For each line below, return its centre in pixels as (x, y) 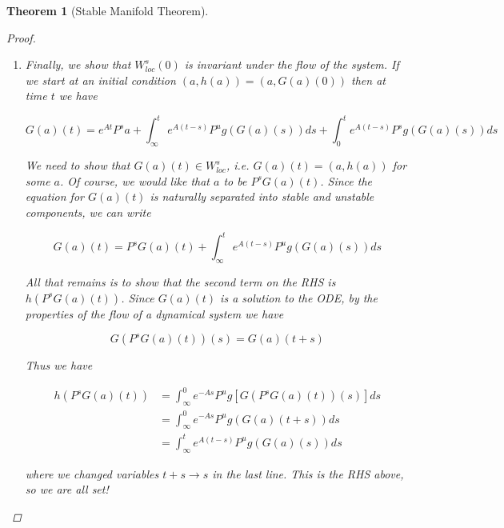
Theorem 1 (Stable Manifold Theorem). (108, 10)
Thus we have (59, 365)
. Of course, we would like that (135, 180)
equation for (54, 196)
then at (368, 80)
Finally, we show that (78, 64)
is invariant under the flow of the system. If (292, 64)
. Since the (346, 180)
